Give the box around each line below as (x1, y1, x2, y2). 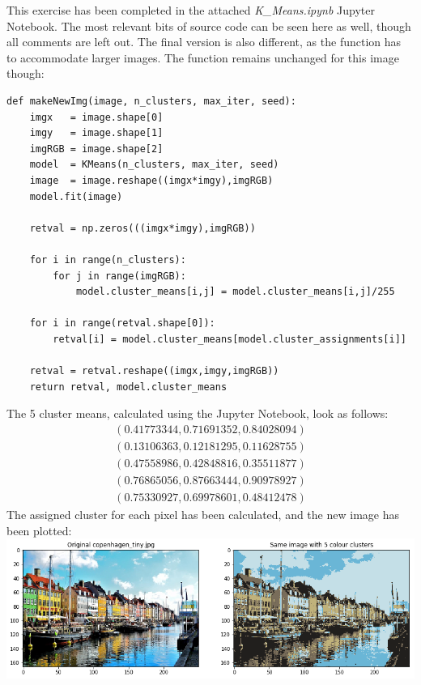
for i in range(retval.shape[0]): (29, 317, 215, 330)
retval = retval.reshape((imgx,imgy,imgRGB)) (29, 365, 279, 377)
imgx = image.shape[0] (29, 111, 164, 123)
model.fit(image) (29, 190, 123, 202)
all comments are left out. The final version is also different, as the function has (6, 33, 402, 50)
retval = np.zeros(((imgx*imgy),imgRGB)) (29, 222, 256, 234)
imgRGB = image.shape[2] (29, 143, 164, 155)
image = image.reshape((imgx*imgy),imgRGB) (29, 174, 274, 186)
